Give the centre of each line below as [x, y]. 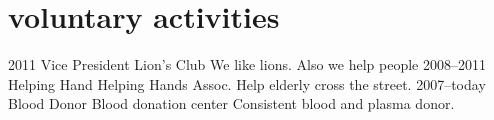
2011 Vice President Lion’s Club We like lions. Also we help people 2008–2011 [247, 64]
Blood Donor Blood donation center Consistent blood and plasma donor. [231, 103]
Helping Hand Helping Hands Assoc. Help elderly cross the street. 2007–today [247, 83]
